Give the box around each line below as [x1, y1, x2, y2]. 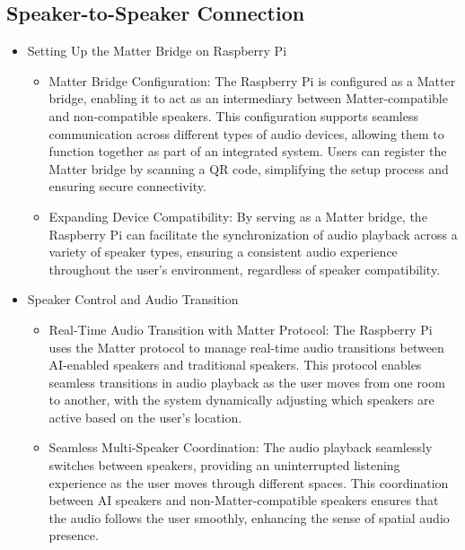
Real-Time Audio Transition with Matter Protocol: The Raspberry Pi [48, 319, 433, 338]
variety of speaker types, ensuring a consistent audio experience [48, 242, 398, 261]
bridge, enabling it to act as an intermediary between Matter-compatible [48, 89, 448, 108]
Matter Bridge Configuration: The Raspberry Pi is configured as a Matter [48, 71, 456, 90]
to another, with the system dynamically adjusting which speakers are [48, 390, 434, 409]
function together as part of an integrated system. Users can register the [48, 142, 447, 161]
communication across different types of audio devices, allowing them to [48, 124, 444, 143]
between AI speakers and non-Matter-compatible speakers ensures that [48, 491, 439, 510]
